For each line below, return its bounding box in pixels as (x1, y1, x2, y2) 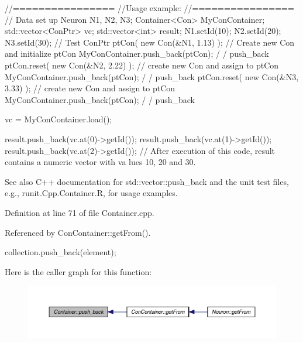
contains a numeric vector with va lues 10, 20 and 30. (5, 156, 196, 168)
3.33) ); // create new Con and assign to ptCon (5, 82, 175, 94)
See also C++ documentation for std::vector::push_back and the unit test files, (5, 175, 289, 187)
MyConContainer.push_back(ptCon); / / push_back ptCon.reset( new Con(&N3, (5, 70, 299, 83)
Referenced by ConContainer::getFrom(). (5, 226, 151, 238)
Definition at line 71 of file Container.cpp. (5, 206, 154, 218)
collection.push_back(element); (5, 246, 116, 258)
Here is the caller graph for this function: (5, 265, 152, 277)
